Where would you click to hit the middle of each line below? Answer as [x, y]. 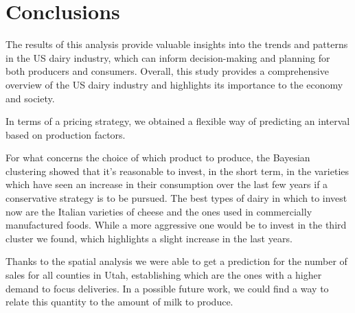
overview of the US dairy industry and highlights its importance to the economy [174, 84]
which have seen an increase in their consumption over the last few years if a [167, 184]
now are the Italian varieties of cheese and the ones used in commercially [159, 211]
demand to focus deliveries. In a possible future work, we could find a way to [167, 288]
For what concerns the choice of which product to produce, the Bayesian [158, 158]
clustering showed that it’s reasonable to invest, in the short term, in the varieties [177, 171]
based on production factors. [66, 134]
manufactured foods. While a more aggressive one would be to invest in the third [176, 225]
